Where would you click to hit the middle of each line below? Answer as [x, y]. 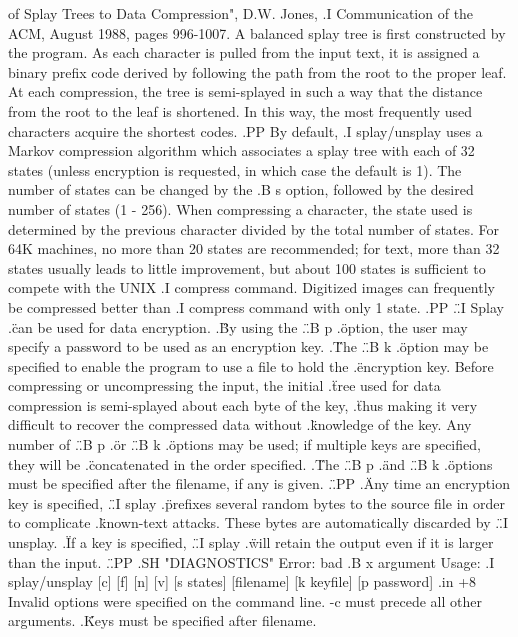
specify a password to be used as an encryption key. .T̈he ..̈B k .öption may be [248, 346]
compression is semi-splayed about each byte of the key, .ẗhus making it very [243, 404]
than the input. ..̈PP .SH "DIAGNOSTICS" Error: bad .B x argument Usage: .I [251, 561]
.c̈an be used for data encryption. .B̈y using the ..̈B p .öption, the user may [238, 326]
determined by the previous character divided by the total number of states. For [254, 228]
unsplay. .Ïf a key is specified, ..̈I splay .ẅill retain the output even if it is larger [251, 542]
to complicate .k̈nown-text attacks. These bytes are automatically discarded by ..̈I [258, 522]
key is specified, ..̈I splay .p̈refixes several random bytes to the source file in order [256, 502]
